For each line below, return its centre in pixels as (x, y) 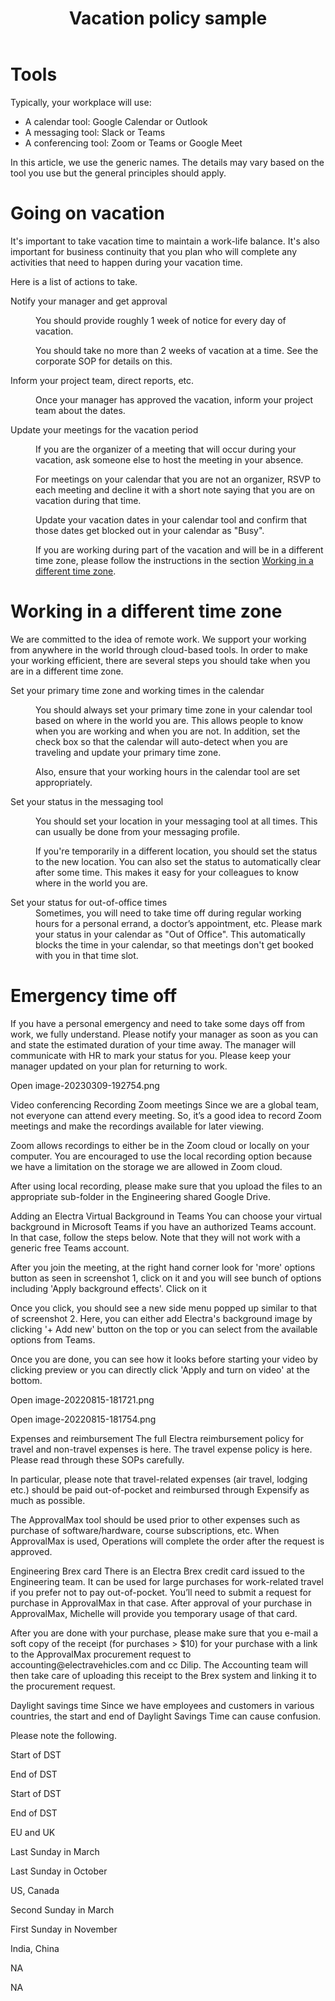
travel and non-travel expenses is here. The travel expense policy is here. (161, 1449)
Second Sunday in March (62, 1909)
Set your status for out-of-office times (89, 902)
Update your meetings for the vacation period (104, 429)
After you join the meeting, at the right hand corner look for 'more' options (163, 1267)
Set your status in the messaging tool (87, 801)
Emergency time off (94, 996)
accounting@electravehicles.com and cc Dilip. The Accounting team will (159, 1664)
